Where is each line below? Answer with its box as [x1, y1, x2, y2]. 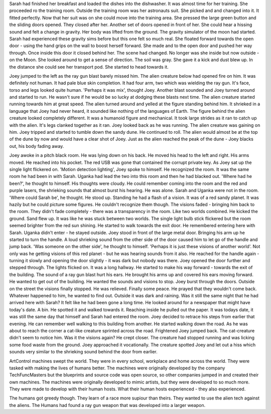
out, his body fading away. [9, 143, 64, 149]
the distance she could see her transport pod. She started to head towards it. [9, 64, 169, 70]
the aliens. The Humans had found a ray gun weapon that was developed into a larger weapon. [9, 402, 206, 408]
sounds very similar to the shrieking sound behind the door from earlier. [9, 349, 158, 355]
